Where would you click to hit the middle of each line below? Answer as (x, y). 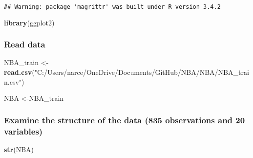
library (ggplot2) (29, 22)
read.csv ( (19, 72)
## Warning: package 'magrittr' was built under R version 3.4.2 (112, 7)
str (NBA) (19, 149)
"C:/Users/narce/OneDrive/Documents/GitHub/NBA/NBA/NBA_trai (142, 72)
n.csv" (13, 81)
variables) (23, 131)
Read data (25, 44)
